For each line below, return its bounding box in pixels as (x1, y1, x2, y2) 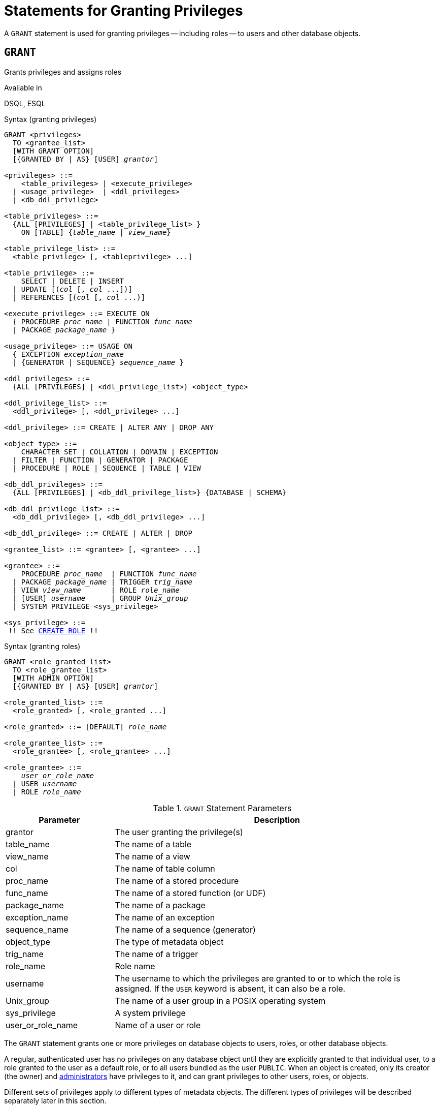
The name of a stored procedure (115, 875, 239, 886)
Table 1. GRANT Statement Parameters (153, 803, 292, 813)
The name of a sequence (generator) (115, 924, 256, 935)
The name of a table (115, 839, 192, 849)
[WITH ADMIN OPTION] (12, 673, 94, 682)
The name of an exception (115, 912, 215, 922)
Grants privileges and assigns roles (4, 67, 122, 76)
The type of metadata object (115, 936, 224, 947)
